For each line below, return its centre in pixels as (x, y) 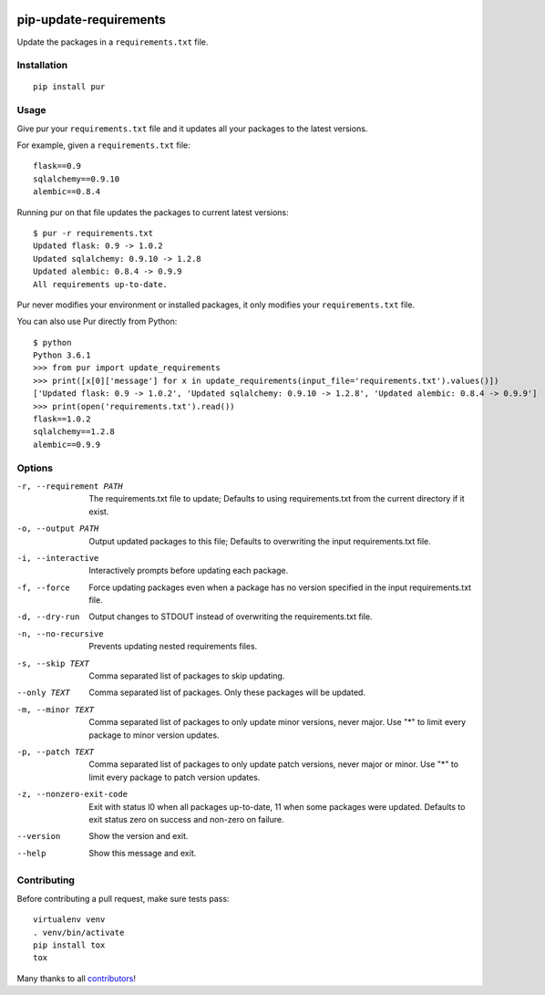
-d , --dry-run (48, 617)
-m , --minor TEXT (56, 710)
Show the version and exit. (139, 836)
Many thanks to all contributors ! (77, 978)
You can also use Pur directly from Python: (97, 321)
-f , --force (43, 587)
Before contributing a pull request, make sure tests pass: (123, 898)
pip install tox (69, 945)
